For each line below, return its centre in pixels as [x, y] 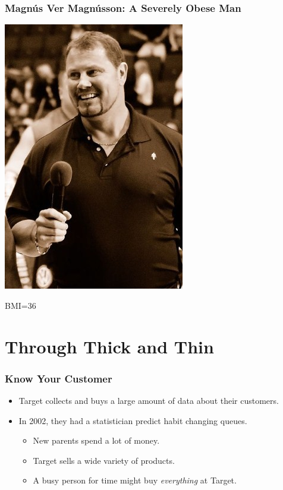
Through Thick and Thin [109, 346]
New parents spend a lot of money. [96, 440]
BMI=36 [21, 305]
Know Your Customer [59, 378]
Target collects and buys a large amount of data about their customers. [149, 400]
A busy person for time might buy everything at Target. [135, 480]
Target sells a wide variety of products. [104, 460]
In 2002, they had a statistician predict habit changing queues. [133, 420]
